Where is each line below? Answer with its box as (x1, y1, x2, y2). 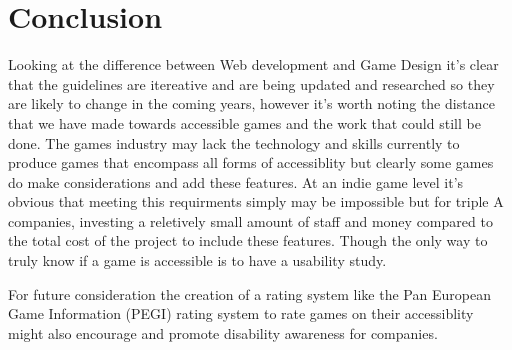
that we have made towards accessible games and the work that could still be (8, 112, 481, 133)
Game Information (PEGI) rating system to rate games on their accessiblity (8, 303, 474, 324)
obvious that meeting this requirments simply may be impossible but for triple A (8, 191, 504, 212)
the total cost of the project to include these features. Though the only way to (8, 230, 488, 251)
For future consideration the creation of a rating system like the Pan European (8, 283, 491, 304)
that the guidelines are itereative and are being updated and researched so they (8, 73, 495, 94)
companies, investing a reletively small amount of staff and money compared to (8, 210, 493, 231)
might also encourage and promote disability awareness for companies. (8, 322, 438, 343)
